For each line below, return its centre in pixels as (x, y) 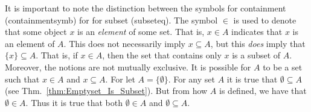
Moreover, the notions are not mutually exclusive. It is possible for (128, 67)
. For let (120, 79)
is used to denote (265, 20)
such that (22, 79)
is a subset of (256, 55)
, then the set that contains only (162, 55)
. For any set (191, 79)
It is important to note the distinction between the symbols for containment (146, 8)
